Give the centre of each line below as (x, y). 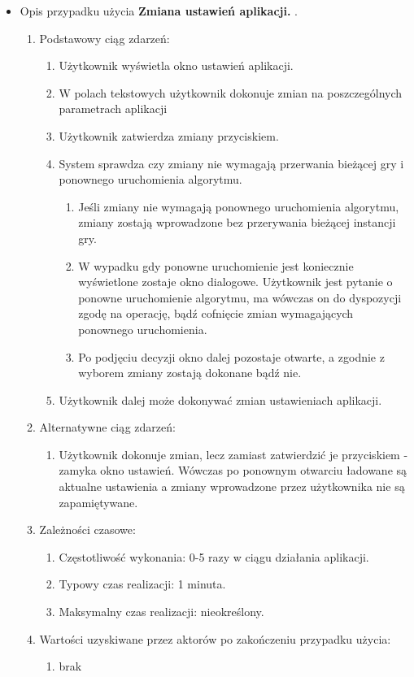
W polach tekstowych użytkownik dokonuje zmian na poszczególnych (231, 92)
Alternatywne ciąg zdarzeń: (107, 427)
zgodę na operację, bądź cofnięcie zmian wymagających (216, 313)
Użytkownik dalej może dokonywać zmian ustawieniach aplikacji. (220, 399)
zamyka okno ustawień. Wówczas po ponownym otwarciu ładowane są (233, 470)
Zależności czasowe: (87, 529)
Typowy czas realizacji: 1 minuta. (142, 584)
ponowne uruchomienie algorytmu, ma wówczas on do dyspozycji (240, 297)
